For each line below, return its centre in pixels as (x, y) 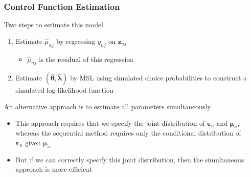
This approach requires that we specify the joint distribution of (110, 123)
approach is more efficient (54, 169)
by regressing (76, 41)
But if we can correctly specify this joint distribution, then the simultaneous (130, 159)
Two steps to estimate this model (54, 25)
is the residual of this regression (86, 59)
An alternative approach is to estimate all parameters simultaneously (107, 106)
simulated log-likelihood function (64, 90)
